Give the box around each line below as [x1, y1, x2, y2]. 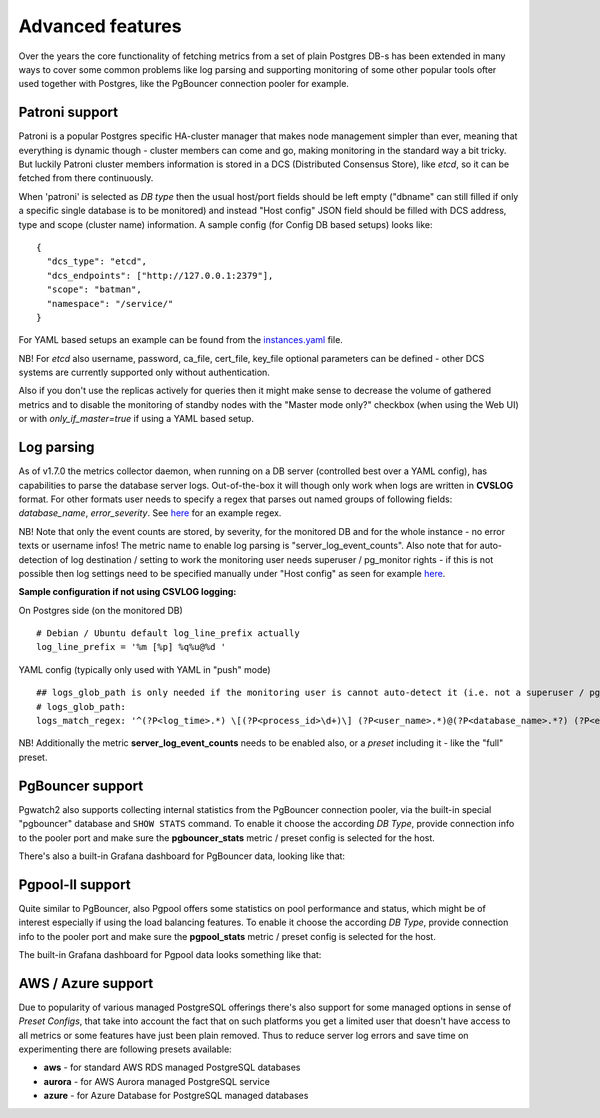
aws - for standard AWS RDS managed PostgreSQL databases [43, 1061, 301, 1074]
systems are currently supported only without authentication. [18, 366, 270, 379]
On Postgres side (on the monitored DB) [18, 604, 184, 616]
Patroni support [18, 104, 119, 121]
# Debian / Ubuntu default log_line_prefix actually [36, 628, 300, 639]
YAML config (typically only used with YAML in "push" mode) [18, 663, 271, 675]
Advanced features [18, 15, 182, 37]
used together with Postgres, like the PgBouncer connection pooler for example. [18, 78, 350, 90]
